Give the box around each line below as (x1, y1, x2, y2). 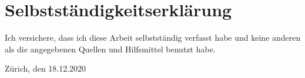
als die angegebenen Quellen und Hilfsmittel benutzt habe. (5, 42, 216, 55)
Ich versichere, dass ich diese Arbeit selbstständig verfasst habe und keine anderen (5, 31, 301, 44)
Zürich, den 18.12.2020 (5, 62, 86, 75)
